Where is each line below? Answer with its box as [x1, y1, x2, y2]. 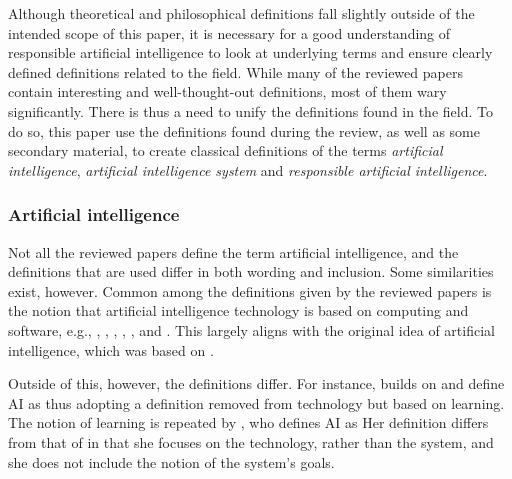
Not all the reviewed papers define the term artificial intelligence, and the [8, 241, 459, 262]
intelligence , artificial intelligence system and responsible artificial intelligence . [8, 159, 488, 180]
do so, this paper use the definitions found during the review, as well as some [8, 120, 480, 141]
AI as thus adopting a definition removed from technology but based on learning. [8, 392, 505, 413]
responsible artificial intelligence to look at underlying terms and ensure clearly [8, 42, 493, 63]
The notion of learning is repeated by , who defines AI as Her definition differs [8, 412, 489, 433]
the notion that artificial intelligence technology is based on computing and [8, 300, 469, 321]
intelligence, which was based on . [8, 339, 214, 360]
